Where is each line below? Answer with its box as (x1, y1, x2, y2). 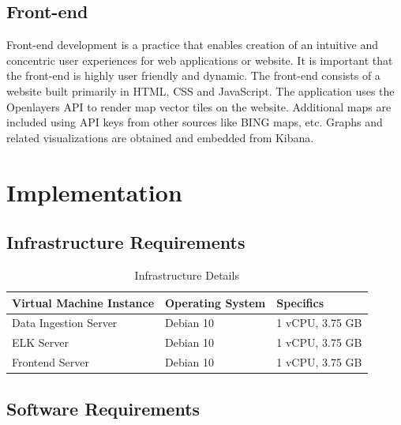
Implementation (6, 175, 182, 208)
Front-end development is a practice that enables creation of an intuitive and (6, 36, 379, 53)
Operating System (165, 294, 266, 310)
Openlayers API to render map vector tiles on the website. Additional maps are (6, 98, 392, 115)
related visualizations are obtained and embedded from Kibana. (6, 129, 314, 145)
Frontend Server (12, 354, 89, 370)
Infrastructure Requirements (6, 230, 245, 254)
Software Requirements (6, 396, 200, 420)
